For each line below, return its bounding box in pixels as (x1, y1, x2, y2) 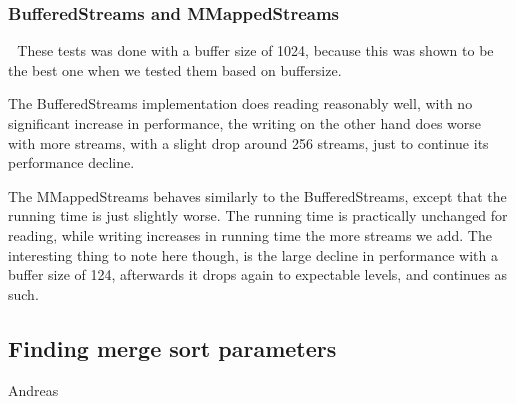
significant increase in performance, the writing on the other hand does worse (8, 113, 482, 133)
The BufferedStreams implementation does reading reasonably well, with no (8, 93, 473, 114)
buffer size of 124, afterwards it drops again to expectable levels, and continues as (8, 264, 508, 285)
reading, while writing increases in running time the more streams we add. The (8, 224, 492, 245)
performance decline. (8, 152, 135, 173)
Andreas (8, 379, 59, 400)
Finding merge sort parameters (8, 332, 337, 363)
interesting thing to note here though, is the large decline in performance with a (8, 244, 498, 265)
